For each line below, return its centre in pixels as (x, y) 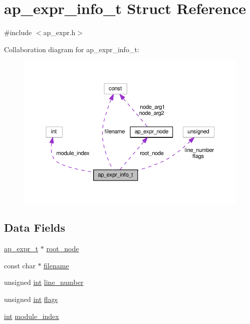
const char (20, 265)
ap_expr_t (21, 249)
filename (56, 265)
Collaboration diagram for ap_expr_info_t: (72, 49)
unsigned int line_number (44, 282)
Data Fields (35, 227)
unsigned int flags (31, 299)
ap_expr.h (59, 32)
